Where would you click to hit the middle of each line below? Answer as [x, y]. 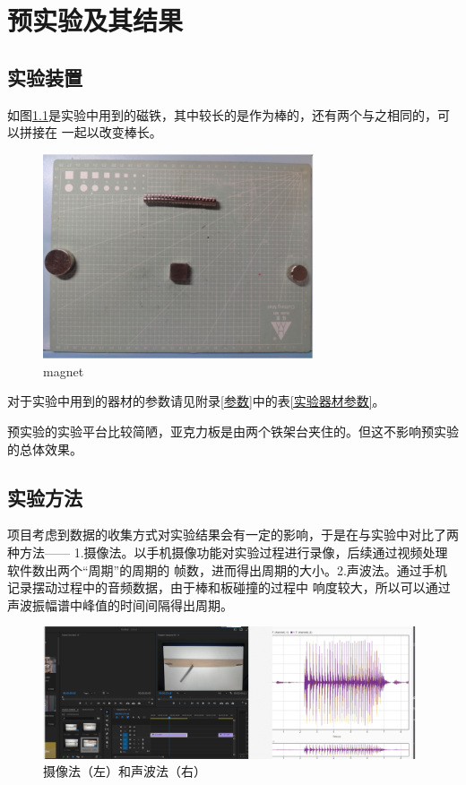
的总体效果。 [45, 449]
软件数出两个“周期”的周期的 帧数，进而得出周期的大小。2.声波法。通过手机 [227, 569]
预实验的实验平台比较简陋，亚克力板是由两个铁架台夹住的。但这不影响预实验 [233, 431]
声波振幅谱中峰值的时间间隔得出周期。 [120, 604]
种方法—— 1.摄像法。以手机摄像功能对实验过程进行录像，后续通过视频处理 [228, 552]
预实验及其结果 [95, 20]
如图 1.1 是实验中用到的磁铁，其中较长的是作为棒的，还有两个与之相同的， [222, 114]
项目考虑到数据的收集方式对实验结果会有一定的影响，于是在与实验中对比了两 [233, 535]
